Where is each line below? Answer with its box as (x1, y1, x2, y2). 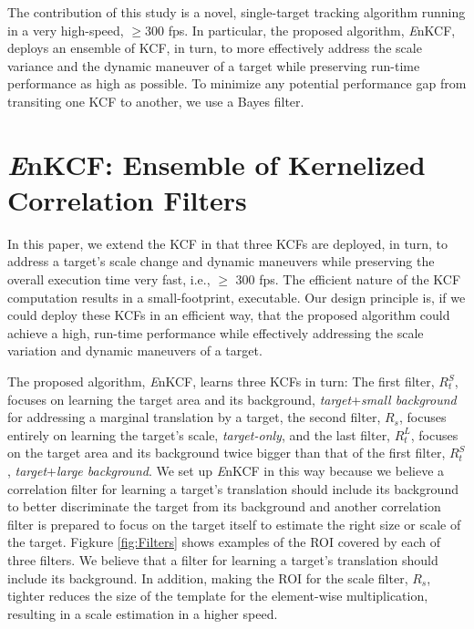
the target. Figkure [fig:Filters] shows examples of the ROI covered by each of (7, 532, 441, 552)
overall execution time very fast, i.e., (7, 270, 211, 289)
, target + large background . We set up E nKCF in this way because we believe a (7, 461, 445, 479)
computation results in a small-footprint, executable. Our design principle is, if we (7, 287, 466, 306)
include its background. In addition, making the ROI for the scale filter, (7, 568, 408, 587)
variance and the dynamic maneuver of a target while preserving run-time (7, 56, 420, 75)
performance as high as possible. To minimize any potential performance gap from (7, 74, 467, 93)
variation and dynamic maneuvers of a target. (7, 341, 263, 360)
